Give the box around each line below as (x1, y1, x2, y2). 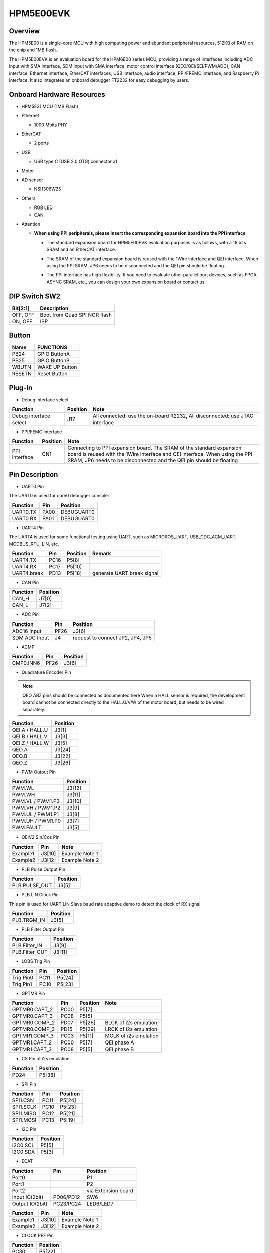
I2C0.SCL (12, 1142, 35, 1149)
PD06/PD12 (53, 1193, 80, 1200)
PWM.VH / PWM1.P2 (12, 804, 61, 811)
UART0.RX (12, 515, 37, 522)
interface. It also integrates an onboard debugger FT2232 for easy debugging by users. (9, 77, 190, 83)
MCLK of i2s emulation (105, 1032, 159, 1039)
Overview (9, 27, 40, 35)
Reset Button (37, 370, 68, 377)
